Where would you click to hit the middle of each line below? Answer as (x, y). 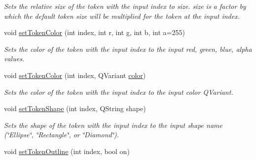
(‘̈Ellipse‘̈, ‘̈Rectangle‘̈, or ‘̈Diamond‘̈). (62, 135)
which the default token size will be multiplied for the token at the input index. (122, 16)
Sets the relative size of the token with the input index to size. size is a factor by (125, 6)
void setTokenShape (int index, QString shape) (75, 108)
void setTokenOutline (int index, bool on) (67, 151)
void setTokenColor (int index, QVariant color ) (75, 75)
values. (14, 59)
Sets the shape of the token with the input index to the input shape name (113, 125)
